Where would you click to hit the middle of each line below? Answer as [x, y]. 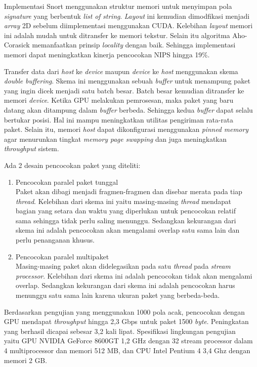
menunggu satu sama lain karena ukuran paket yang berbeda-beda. [118, 295]
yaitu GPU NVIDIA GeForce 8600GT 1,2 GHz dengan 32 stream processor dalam [128, 341]
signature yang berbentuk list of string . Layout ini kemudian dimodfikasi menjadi [127, 16]
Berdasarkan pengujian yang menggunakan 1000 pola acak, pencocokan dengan [125, 311]
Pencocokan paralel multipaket [62, 256]
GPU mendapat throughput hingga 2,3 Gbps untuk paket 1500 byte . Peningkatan [127, 321]
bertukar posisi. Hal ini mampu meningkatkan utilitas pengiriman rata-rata [119, 119]
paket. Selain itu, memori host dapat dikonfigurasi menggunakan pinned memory [126, 129]
